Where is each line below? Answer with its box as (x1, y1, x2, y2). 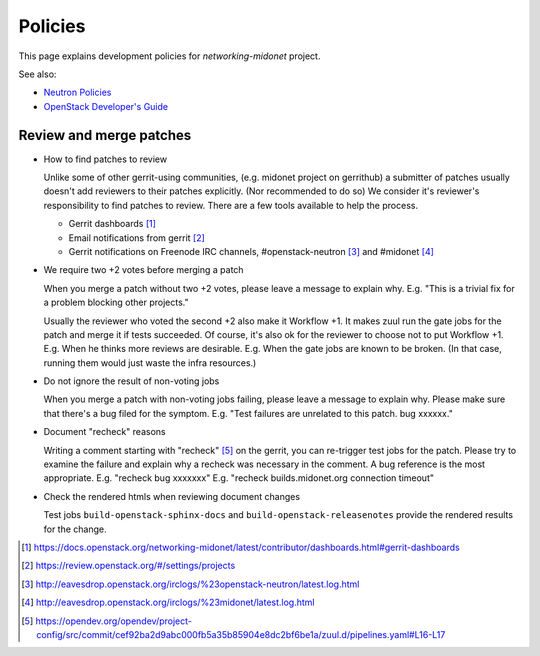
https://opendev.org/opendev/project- (35, 615, 192, 627)
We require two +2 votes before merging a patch (43, 264, 244, 276)
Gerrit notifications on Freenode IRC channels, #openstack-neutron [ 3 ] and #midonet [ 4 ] (68, 245, 435, 257)
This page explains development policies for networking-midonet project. (18, 50, 321, 62)
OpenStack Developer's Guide (43, 100, 169, 112)
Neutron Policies (43, 86, 112, 99)
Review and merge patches (18, 126, 192, 144)
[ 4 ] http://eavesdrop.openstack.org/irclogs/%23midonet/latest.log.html (21, 596, 315, 609)
